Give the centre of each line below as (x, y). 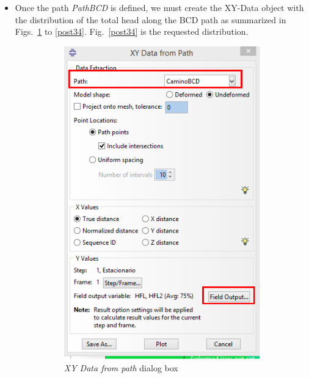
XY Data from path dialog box (121, 367)
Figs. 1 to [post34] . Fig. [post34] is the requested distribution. (132, 31)
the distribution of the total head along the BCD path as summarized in (151, 19)
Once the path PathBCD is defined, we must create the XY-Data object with (159, 7)
